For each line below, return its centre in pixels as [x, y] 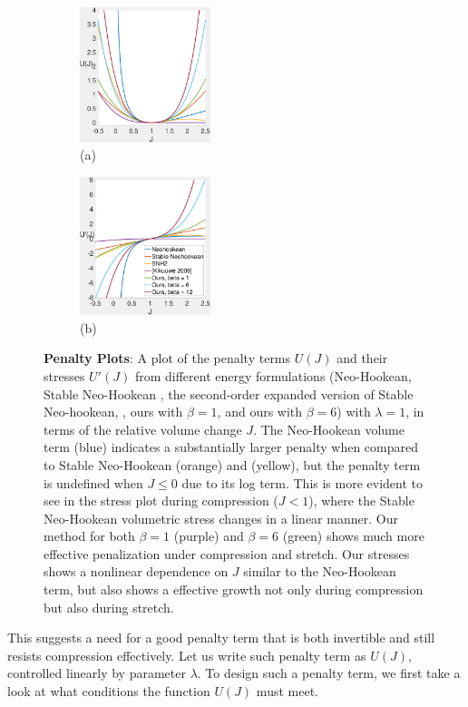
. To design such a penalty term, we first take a [329, 673]
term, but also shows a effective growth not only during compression [234, 589]
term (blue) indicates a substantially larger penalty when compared [231, 447]
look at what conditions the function [109, 691]
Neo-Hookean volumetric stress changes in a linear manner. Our [221, 518]
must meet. [287, 691]
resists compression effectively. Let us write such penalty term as [187, 655]
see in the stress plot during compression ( [161, 501]
